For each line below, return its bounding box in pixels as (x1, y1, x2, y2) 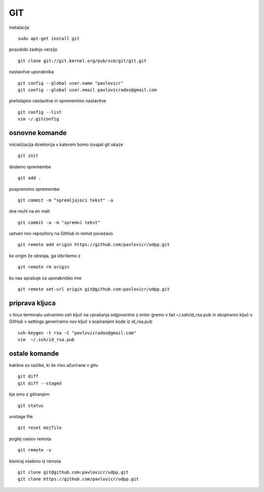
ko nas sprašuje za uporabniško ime (9, 275, 82, 281)
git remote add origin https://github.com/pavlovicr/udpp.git (18, 242, 170, 247)
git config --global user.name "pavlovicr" (18, 80, 124, 86)
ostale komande (9, 349, 59, 358)
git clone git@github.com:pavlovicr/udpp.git (18, 470, 129, 475)
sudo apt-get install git (18, 36, 80, 41)
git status (18, 403, 44, 408)
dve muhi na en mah (9, 208, 50, 214)
